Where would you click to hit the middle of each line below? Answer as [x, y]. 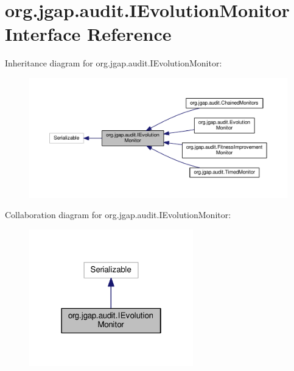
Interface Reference [88, 34]
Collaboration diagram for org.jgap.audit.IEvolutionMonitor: [118, 215]
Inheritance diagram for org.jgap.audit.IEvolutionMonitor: [114, 63]
